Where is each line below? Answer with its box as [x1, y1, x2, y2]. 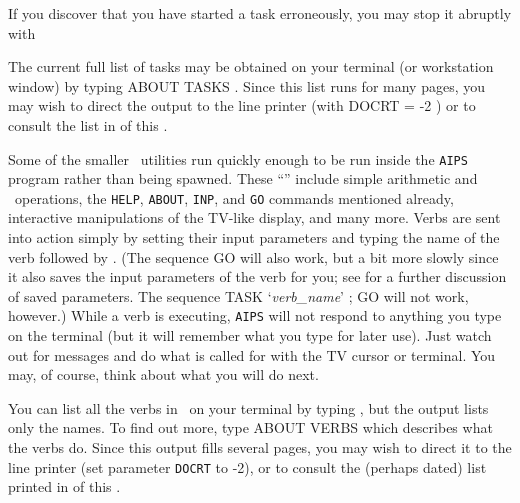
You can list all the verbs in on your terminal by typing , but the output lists [8, 397, 489, 418]
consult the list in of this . [8, 114, 168, 135]
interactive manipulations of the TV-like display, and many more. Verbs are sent [8, 207, 501, 228]
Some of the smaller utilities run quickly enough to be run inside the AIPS [8, 148, 468, 169]
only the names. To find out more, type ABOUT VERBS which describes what [8, 417, 493, 438]
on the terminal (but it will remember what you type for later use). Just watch [8, 325, 492, 346]
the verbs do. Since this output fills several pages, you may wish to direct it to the [8, 437, 512, 458]
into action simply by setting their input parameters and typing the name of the [8, 227, 500, 248]
